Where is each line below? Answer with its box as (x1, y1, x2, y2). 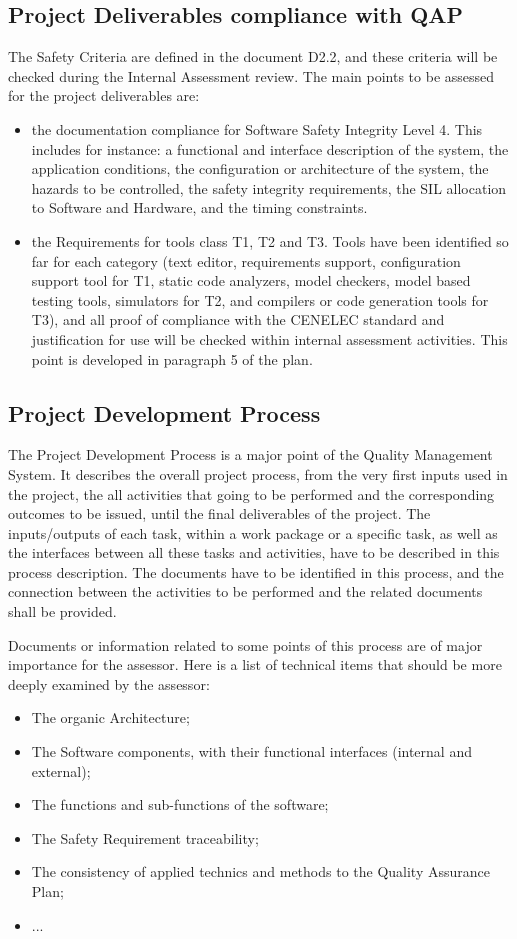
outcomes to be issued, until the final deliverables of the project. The (8, 503, 431, 524)
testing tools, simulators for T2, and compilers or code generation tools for (31, 289, 489, 310)
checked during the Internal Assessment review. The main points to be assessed (8, 65, 495, 86)
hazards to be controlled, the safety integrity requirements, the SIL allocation (31, 177, 507, 198)
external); (31, 760, 91, 781)
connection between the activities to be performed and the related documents (8, 581, 483, 602)
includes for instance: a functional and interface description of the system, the (31, 138, 509, 159)
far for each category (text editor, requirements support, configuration (31, 250, 461, 271)
